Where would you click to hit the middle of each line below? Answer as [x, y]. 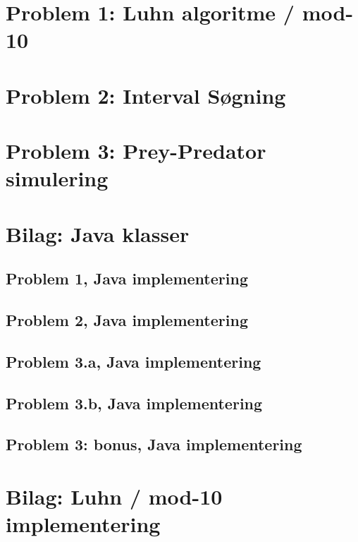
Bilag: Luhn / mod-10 [114, 496]
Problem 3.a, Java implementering [134, 361]
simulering [57, 178]
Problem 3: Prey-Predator [136, 151]
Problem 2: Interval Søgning [146, 95]
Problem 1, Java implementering [127, 278]
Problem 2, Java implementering [127, 320]
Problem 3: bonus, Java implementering [154, 444]
